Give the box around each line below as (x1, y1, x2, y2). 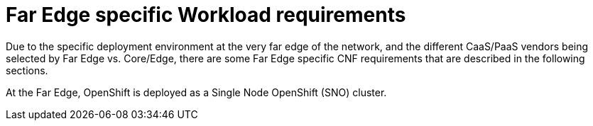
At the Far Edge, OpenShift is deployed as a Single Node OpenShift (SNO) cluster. (6, 86, 387, 98)
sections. (6, 64, 48, 76)
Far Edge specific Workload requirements (6, 3, 406, 27)
